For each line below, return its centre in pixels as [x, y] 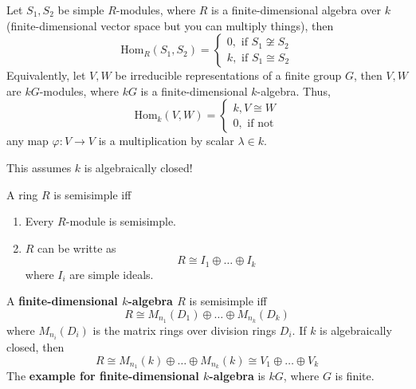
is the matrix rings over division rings [184, 330]
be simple [81, 10]
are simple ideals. [112, 274]
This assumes [39, 167]
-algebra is [237, 376]
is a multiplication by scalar [166, 141]
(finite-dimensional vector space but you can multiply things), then [170, 25]
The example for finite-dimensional [103, 376]
